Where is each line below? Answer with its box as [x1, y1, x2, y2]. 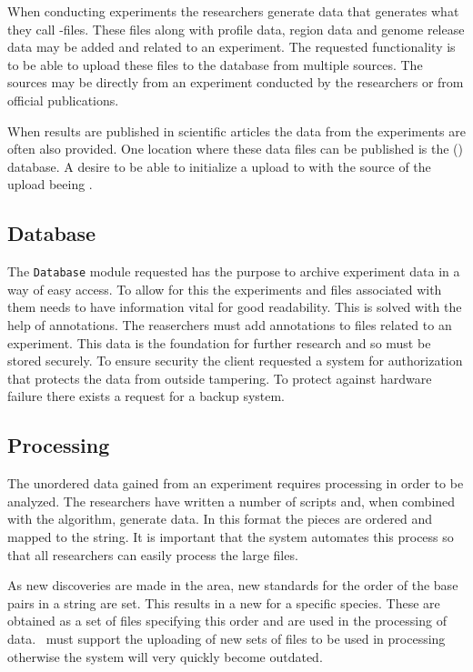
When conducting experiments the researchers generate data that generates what [7, 2, 459, 20]
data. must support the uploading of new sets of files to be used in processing [7, 628, 446, 647]
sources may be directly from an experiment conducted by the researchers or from [7, 73, 464, 92]
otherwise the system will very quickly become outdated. [7, 647, 323, 666]
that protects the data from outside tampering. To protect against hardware [7, 368, 432, 387]
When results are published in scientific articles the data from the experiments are [7, 121, 466, 140]
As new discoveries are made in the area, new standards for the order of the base [7, 576, 458, 595]
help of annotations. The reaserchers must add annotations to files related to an [7, 315, 452, 334]
